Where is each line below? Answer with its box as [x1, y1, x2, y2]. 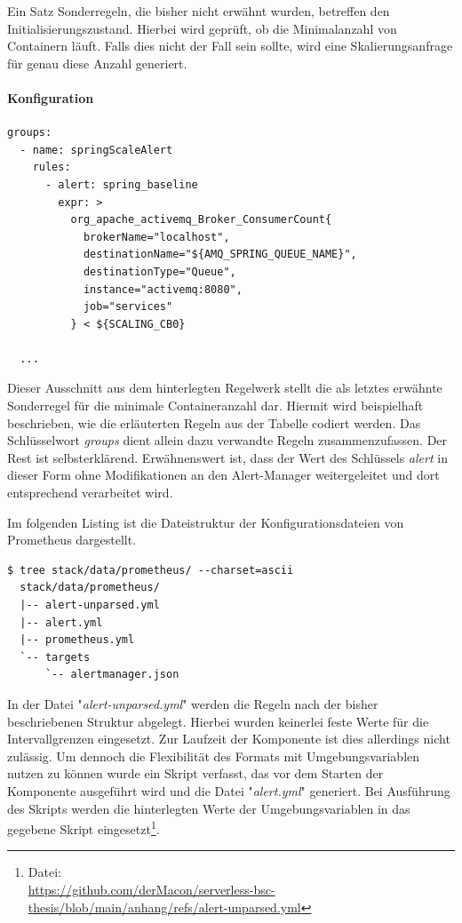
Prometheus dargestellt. [7, 530, 137, 549]
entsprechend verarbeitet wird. [7, 483, 173, 502]
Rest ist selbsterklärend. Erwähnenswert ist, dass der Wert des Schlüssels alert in [7, 448, 448, 466]
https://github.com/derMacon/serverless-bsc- [28, 879, 275, 898]
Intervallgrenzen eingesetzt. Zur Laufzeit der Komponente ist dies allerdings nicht [7, 729, 450, 748]
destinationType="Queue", [83, 265, 236, 278]
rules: [32, 161, 71, 174]
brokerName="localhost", [83, 230, 230, 243]
